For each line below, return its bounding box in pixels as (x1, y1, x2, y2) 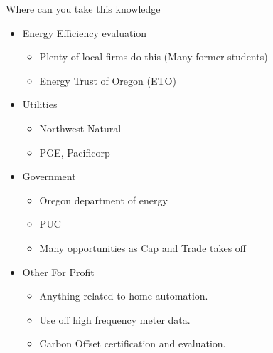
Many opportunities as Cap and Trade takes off (39, 240, 247, 255)
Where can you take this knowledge (6, 1, 161, 16)
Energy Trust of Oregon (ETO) (39, 73, 176, 88)
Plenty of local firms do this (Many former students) (39, 49, 268, 64)
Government (22, 169, 76, 184)
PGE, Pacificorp (39, 144, 110, 159)
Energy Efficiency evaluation (22, 25, 147, 40)
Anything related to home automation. (39, 288, 208, 303)
